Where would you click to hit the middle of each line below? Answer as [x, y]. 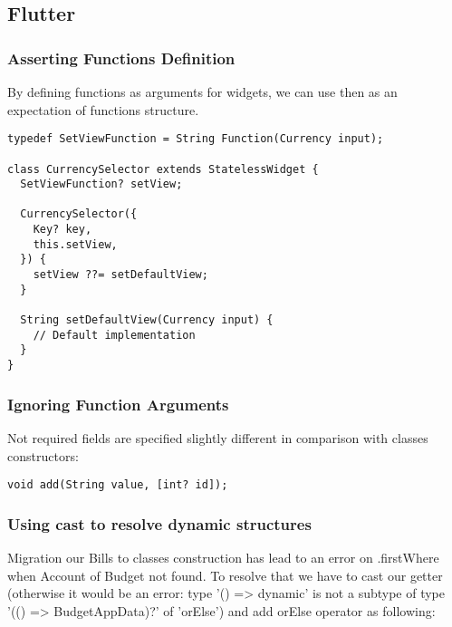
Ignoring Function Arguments [118, 404]
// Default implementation [114, 335]
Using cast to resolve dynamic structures [159, 523]
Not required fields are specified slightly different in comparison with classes [218, 437]
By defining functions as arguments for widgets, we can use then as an [202, 92]
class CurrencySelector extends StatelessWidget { [163, 169]
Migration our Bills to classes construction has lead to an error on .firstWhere [223, 557]
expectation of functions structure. [103, 109]
